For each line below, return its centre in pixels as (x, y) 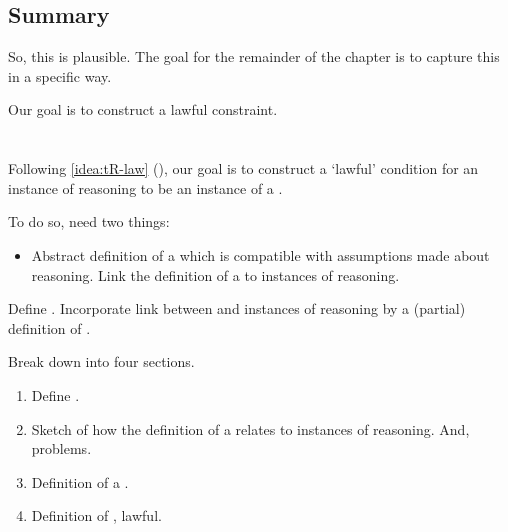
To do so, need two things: (89, 221)
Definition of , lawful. (96, 515)
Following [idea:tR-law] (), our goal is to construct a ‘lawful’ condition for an (243, 168)
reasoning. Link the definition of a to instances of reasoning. (215, 274)
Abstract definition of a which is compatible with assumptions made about (260, 254)
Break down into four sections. (101, 361)
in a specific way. (60, 75)
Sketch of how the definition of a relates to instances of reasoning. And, (250, 428)
